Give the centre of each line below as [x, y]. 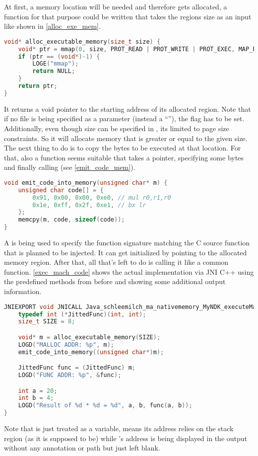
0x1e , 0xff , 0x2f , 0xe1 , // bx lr [89, 205]
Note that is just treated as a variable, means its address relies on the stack [119, 428]
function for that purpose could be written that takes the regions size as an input [128, 16]
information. [23, 291]
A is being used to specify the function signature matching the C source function [127, 243]
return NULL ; [54, 71]
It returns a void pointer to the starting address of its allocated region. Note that [128, 109]
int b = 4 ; [36, 398]
